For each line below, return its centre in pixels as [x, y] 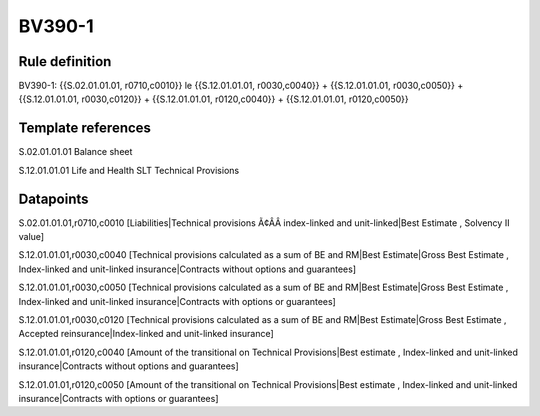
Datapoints [53, 198]
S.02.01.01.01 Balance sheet [75, 152]
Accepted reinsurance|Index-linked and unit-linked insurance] [146, 334]
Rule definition [65, 61]
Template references [85, 128]
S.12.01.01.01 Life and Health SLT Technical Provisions [129, 170]
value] [31, 237]
